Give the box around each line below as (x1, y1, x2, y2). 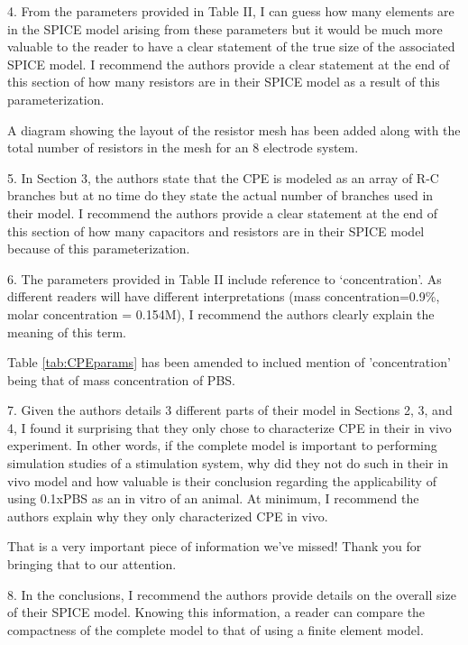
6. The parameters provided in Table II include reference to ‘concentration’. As (7, 269, 442, 288)
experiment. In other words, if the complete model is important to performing (7, 436, 437, 455)
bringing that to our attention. (7, 555, 177, 574)
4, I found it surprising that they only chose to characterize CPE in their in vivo (7, 418, 452, 437)
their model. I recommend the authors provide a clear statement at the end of (7, 203, 438, 222)
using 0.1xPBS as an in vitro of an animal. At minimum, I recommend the (7, 489, 419, 508)
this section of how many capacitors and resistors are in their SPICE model (7, 221, 425, 240)
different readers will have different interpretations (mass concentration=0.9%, (7, 287, 440, 306)
